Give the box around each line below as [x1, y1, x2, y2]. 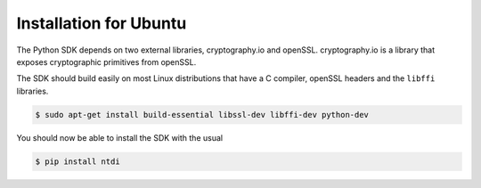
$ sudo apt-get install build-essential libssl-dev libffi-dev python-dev [35, 110, 370, 119]
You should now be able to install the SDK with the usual [16, 132, 223, 143]
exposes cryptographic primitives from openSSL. [16, 56, 197, 67]
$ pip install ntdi [35, 156, 120, 167]
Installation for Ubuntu [16, 13, 187, 33]
